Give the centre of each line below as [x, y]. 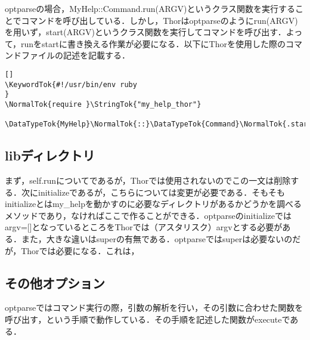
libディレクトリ [50, 155]
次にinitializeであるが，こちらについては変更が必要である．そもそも [153, 192]
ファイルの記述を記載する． [75, 55]
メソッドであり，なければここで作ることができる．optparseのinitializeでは [148, 215]
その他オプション [55, 282]
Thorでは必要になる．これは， [80, 250]
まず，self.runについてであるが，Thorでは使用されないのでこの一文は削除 [148, 180]
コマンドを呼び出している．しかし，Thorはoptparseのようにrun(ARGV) [159, 20]
